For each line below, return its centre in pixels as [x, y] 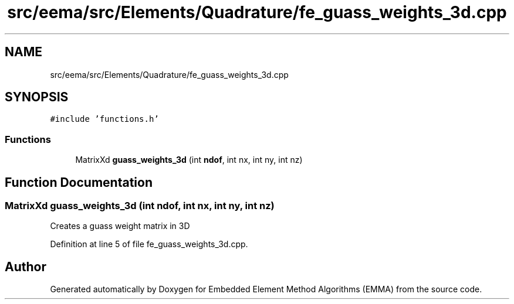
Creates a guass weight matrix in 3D [120, 226]
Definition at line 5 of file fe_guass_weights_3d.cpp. [149, 244]
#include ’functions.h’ [104, 119]
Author [26, 267]
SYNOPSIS [37, 97]
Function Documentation [79, 182]
